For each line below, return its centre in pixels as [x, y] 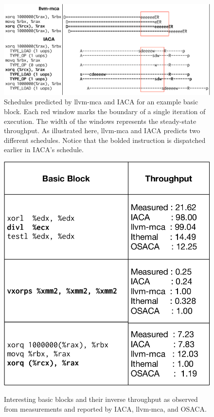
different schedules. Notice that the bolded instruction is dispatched [105, 140]
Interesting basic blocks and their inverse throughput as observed [101, 399]
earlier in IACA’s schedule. [44, 149]
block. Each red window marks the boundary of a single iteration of [105, 111]
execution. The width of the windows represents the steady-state [100, 121]
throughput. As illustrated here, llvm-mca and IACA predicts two [102, 130]
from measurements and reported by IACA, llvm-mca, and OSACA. [105, 409]
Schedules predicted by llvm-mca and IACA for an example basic [101, 102]
